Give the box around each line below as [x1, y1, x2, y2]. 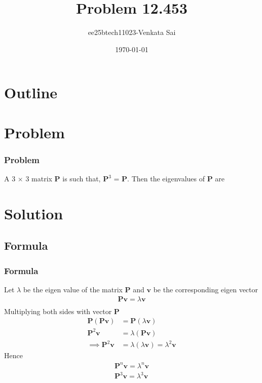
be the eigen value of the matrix [23, 284, 123, 295]
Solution [4, 203, 63, 223]
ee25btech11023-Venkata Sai [88, 27, 176, 37]
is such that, [62, 173, 101, 184]
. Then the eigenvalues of [127, 173, 205, 184]
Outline [4, 82, 58, 103]
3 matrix [25, 173, 52, 184]
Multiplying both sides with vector [4, 305, 112, 316]
